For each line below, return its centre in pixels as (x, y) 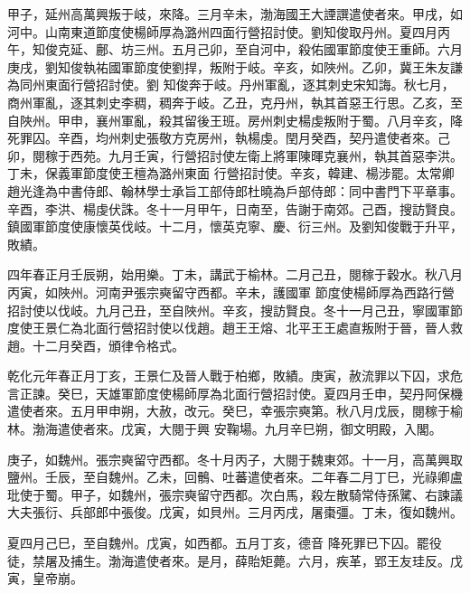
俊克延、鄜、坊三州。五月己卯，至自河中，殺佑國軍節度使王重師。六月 (254, 49)
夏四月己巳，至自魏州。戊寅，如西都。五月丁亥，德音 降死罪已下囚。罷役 (225, 543)
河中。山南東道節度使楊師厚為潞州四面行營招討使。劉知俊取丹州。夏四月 (222, 31)
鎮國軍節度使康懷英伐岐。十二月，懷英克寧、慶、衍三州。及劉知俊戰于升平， (235, 226)
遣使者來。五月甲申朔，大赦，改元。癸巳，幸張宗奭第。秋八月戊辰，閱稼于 (229, 411)
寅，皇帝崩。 (45, 578)
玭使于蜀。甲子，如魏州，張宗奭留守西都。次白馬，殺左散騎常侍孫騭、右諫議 (235, 494)
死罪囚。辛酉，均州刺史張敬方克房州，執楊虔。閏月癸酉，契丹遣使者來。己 (229, 138)
